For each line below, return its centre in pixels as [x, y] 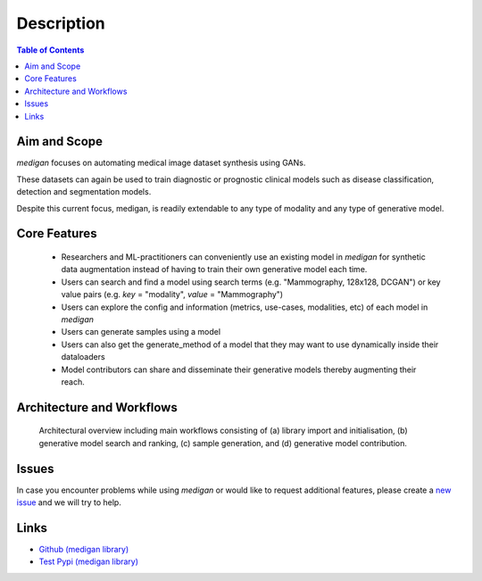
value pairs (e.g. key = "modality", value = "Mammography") [172, 295]
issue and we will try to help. [69, 502]
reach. [73, 382]
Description [61, 23]
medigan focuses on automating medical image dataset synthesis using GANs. [161, 163]
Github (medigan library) [84, 549]
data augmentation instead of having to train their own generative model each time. [214, 270]
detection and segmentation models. [84, 192]
